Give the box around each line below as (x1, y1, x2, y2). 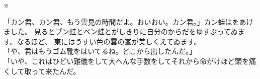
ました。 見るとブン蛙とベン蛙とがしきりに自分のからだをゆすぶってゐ (4, 26, 238, 37)
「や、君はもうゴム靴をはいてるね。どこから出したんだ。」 (4, 46, 196, 56)
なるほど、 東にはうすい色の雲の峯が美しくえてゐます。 (17, 36, 201, 46)
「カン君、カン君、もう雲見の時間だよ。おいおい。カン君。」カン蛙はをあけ (4, 16, 253, 27)
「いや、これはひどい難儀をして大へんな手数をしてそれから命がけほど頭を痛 (4, 55, 256, 66)
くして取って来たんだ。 (4, 65, 80, 76)
